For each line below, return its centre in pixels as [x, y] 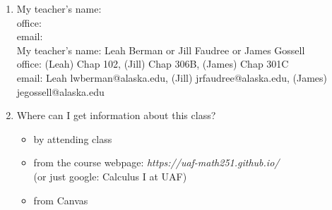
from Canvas [61, 200]
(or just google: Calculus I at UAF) [110, 176]
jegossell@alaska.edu [60, 91]
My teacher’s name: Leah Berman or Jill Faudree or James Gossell [161, 50]
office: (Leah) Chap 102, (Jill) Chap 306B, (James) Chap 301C [153, 64]
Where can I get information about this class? [116, 115]
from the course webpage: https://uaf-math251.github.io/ [156, 162]
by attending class [73, 138]
